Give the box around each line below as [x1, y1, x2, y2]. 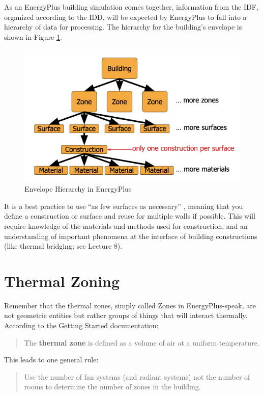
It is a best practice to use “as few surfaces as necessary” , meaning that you [4, 200, 243, 211]
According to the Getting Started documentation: [4, 320, 159, 331]
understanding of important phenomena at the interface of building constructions [4, 230, 257, 241]
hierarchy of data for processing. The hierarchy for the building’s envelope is [4, 21, 242, 32]
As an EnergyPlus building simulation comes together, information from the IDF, [4, 2, 258, 12]
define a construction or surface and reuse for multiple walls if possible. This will [4, 210, 255, 221]
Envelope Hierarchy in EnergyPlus [24, 183, 132, 194]
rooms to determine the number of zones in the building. [24, 381, 201, 392]
